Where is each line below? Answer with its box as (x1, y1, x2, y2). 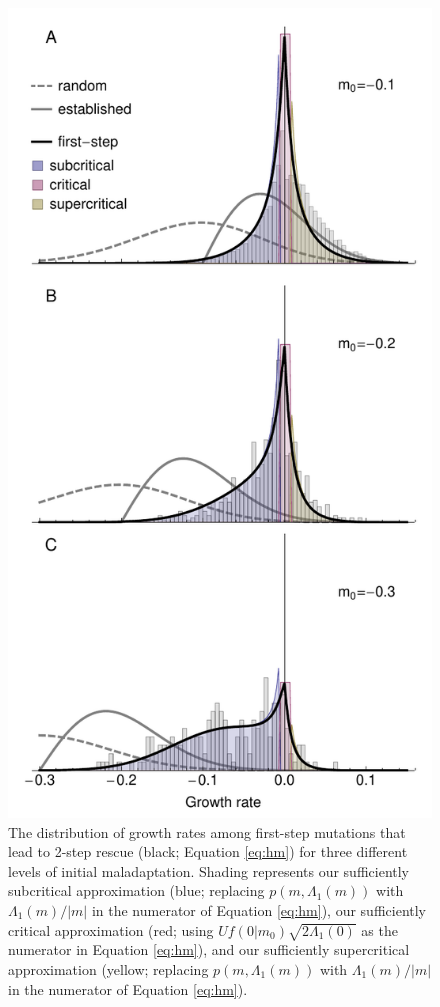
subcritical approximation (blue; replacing (8, 880, 265, 901)
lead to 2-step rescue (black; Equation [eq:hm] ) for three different (8, 841, 408, 862)
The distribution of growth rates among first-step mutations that (8, 821, 406, 842)
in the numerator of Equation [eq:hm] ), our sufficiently (91, 899, 427, 920)
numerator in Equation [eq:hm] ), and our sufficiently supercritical (8, 939, 410, 960)
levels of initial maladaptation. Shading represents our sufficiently (8, 860, 410, 881)
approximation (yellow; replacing (8, 958, 209, 979)
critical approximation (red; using (8, 919, 214, 940)
